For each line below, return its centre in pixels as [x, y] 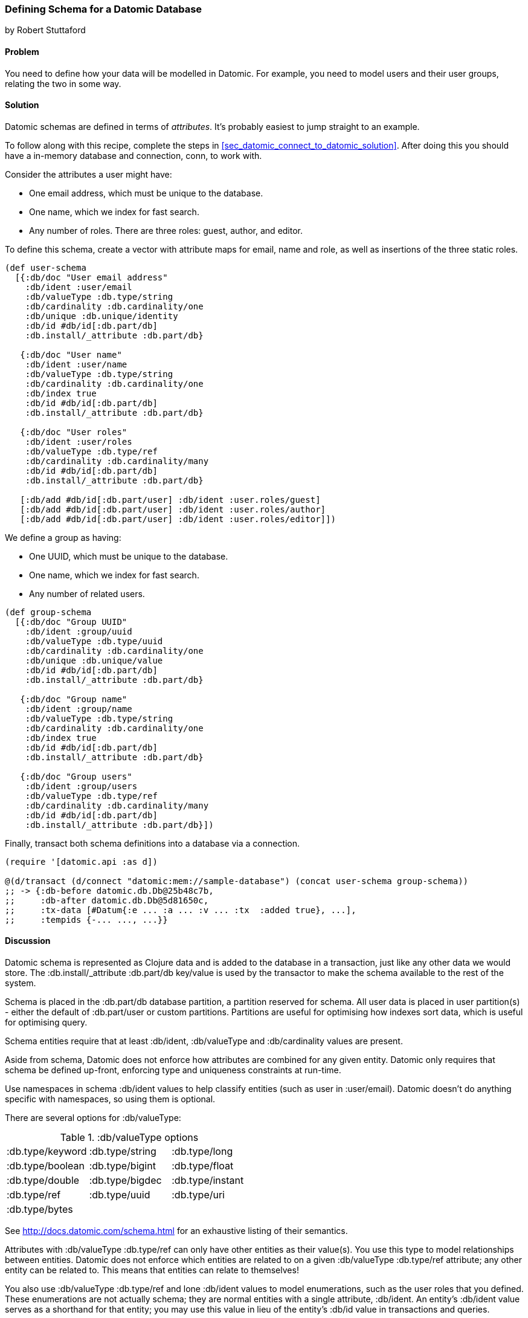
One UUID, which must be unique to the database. [129, 556]
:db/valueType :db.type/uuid [94, 641]
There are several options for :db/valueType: [93, 1118]
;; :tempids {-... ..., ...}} [86, 919]
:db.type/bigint [122, 1166]
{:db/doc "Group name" [74, 699]
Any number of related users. [87, 593]
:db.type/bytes [40, 1210]
